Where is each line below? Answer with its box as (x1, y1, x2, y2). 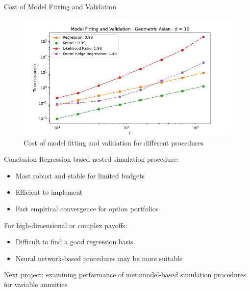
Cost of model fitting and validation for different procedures (24, 137, 204, 147)
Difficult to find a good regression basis (15, 236, 133, 247)
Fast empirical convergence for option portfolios (15, 204, 159, 214)
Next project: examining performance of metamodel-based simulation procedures (4, 269, 246, 280)
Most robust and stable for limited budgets (15, 170, 145, 180)
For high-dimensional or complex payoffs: (4, 220, 127, 230)
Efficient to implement (15, 187, 83, 197)
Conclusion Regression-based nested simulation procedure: (4, 154, 179, 164)
